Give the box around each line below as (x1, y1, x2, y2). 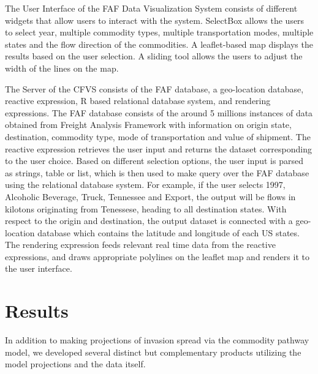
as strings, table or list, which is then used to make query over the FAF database (5, 166, 309, 179)
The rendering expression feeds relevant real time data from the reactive (5, 238, 276, 251)
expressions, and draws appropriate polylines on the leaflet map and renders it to (5, 250, 309, 263)
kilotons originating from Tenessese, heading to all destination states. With (5, 202, 287, 215)
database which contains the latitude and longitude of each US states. (37, 226, 300, 239)
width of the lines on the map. (5, 61, 119, 74)
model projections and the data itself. (5, 357, 146, 370)
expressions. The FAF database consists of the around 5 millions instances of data (5, 106, 313, 119)
